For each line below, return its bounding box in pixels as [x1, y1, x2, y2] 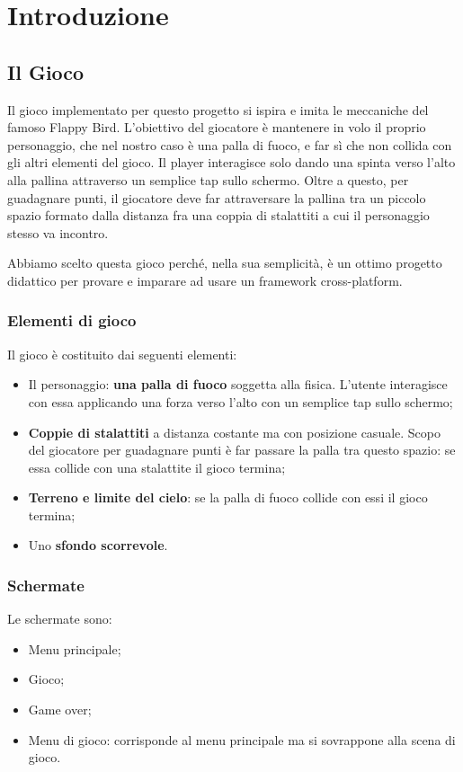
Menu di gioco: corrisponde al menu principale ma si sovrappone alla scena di [28, 730, 456, 749]
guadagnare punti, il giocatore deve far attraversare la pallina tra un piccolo [7, 188, 426, 207]
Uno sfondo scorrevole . [28, 536, 168, 555]
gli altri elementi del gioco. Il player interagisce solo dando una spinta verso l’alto [7, 153, 456, 172]
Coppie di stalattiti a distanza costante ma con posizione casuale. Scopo [28, 422, 441, 441]
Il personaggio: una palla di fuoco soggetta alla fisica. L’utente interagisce [28, 375, 448, 394]
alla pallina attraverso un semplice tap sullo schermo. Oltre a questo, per [7, 170, 409, 189]
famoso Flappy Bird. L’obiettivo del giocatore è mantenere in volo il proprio [7, 118, 426, 137]
